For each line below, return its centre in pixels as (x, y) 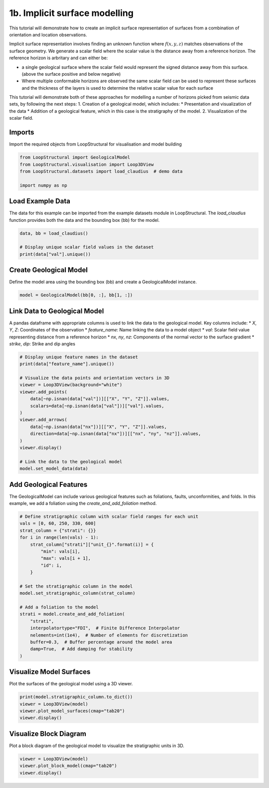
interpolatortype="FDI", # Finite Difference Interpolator (105, 628)
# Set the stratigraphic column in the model (76, 586)
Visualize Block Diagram (48, 733)
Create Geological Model (49, 270)
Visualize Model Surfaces (50, 672)
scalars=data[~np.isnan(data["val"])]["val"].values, (97, 406)
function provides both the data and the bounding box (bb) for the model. (84, 220)
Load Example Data (40, 201)
